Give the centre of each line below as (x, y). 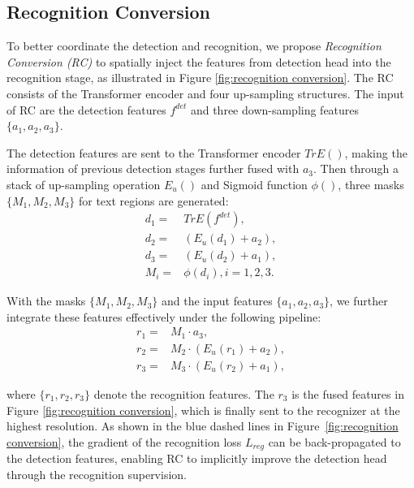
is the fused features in (348, 394)
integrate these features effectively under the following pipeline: (164, 316)
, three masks (371, 184)
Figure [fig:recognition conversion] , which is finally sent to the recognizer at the (203, 410)
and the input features (217, 301)
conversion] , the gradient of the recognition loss (124, 441)
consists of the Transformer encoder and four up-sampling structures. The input (205, 93)
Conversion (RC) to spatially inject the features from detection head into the (199, 61)
